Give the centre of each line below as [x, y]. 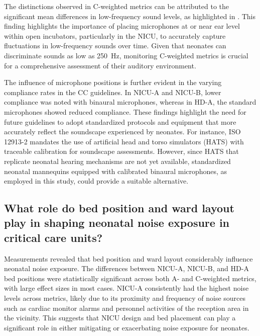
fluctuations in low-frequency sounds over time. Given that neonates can [115, 46]
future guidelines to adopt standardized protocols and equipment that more [120, 121]
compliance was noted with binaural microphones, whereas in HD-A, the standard [130, 102]
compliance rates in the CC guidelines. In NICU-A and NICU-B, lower [113, 92]
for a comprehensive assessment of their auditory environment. [100, 65]
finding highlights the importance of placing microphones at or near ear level [122, 26]
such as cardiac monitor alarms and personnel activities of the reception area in [126, 308]
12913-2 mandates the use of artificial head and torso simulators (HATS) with [124, 141]
